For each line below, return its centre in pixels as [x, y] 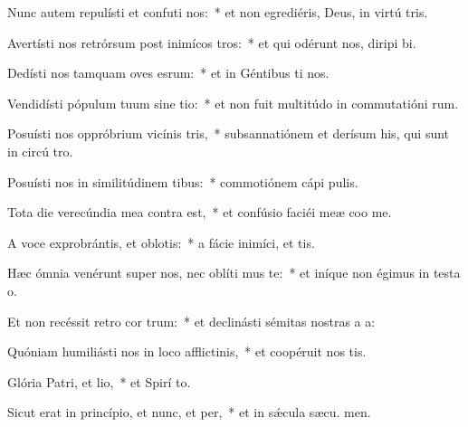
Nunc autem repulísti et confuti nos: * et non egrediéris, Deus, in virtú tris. [218, 12]
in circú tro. [40, 151]
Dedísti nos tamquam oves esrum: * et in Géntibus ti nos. [168, 73]
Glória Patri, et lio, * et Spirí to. [99, 381]
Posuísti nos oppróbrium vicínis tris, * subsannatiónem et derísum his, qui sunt [229, 133]
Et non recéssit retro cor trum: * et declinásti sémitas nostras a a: [191, 321]
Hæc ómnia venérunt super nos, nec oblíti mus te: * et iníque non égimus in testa [234, 273]
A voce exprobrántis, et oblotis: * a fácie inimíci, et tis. [161, 242]
